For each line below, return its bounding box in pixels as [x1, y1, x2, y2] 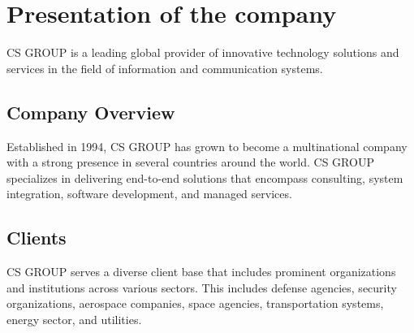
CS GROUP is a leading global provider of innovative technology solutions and [6, 44, 399, 61]
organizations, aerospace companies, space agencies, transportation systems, [6, 295, 384, 312]
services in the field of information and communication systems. [6, 59, 323, 76]
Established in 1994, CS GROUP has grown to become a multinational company [6, 137, 408, 154]
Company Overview [6, 99, 175, 124]
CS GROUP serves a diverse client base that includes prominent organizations [6, 263, 396, 280]
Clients [6, 225, 67, 250]
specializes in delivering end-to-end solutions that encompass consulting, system [6, 169, 403, 186]
